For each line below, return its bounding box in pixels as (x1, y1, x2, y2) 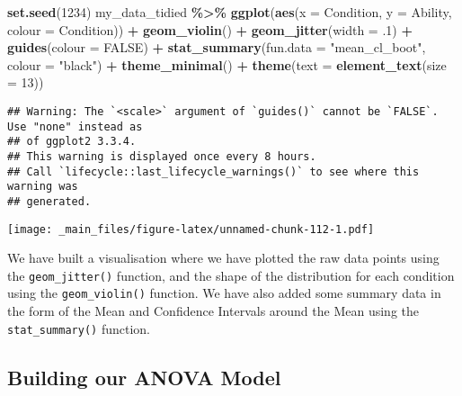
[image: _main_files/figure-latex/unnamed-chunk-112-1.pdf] (7, 222, 375, 236)
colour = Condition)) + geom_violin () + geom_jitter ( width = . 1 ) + (7, 20, 413, 39)
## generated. (7, 194, 92, 208)
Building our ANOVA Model (7, 363, 281, 391)
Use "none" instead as (7, 120, 143, 133)
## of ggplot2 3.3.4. (7, 135, 137, 148)
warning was (7, 180, 78, 193)
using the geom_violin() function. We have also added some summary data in (7, 283, 441, 302)
